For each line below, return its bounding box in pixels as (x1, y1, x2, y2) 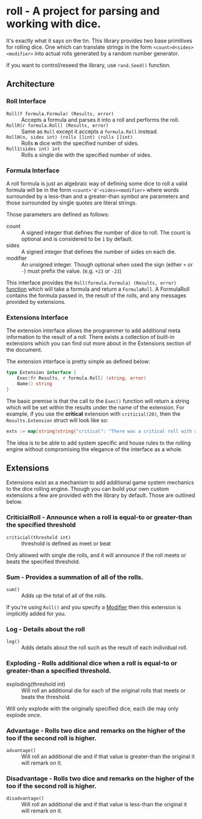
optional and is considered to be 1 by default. (21, 235, 133, 242)
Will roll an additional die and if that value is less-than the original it (21, 801, 188, 808)
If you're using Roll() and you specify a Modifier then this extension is (6, 604, 182, 610)
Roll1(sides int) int (6, 146, 61, 152)
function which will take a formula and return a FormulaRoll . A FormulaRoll (6, 285, 190, 292)
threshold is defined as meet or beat (21, 540, 111, 547)
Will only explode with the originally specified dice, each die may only (6, 704, 179, 712)
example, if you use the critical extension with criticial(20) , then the (6, 410, 181, 417)
